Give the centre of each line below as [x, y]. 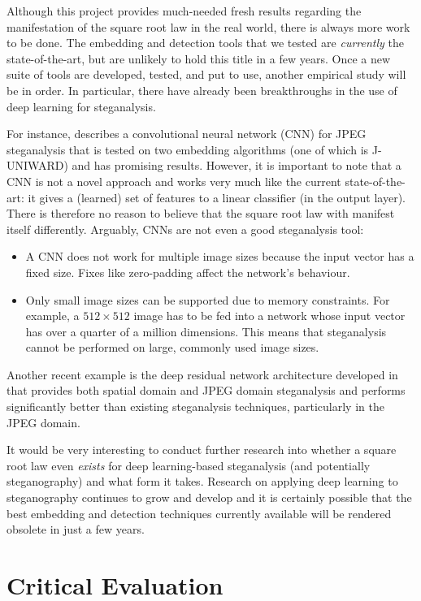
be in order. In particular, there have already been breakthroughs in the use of [202, 90]
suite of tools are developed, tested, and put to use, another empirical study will [206, 74]
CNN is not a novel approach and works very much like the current [174, 181]
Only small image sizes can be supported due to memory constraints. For [208, 299]
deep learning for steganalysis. [81, 106]
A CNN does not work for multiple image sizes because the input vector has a [220, 256]
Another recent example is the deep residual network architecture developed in [202, 374]
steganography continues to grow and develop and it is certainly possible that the [209, 497]
